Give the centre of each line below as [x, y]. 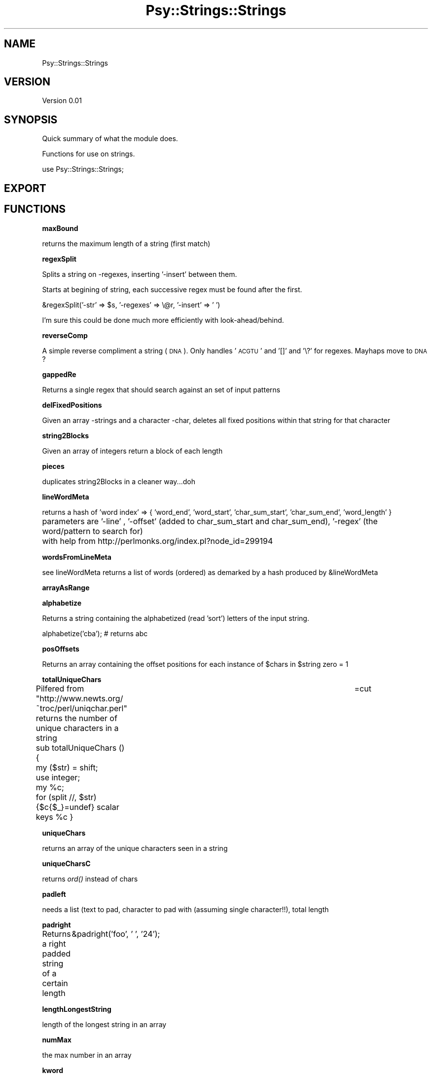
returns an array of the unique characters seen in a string [135, 848]
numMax [57, 1039]
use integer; [58, 777]
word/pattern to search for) [92, 531]
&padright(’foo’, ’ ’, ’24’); [116, 934]
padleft [54, 894]
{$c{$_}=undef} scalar [77, 807]
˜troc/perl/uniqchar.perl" [81, 708]
